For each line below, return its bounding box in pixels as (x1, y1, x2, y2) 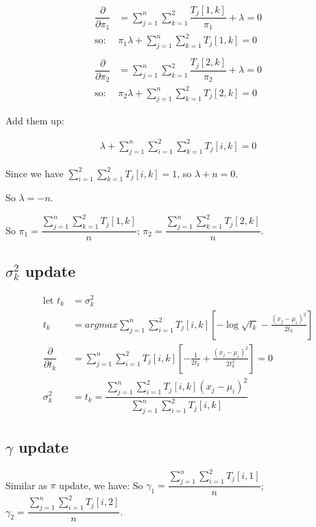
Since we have (5, 166, 64, 180)
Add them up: (5, 113, 64, 127)
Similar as (5, 478, 47, 492)
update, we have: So (59, 478, 143, 492)
